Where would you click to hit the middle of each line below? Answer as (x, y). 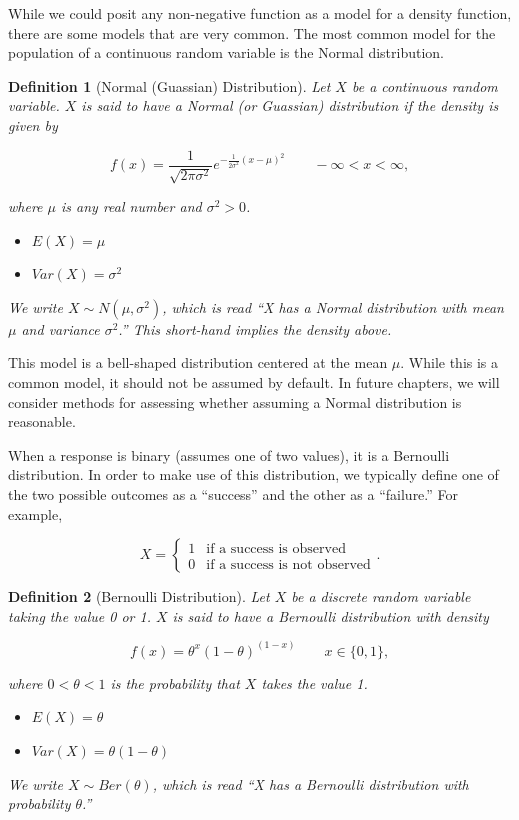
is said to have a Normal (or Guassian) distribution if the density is (290, 105)
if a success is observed (276, 548)
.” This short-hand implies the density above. (255, 328)
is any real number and (131, 206)
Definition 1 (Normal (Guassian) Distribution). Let (169, 85)
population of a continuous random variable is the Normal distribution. (226, 52)
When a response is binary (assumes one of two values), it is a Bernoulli (229, 454)
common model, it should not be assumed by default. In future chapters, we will (254, 381)
